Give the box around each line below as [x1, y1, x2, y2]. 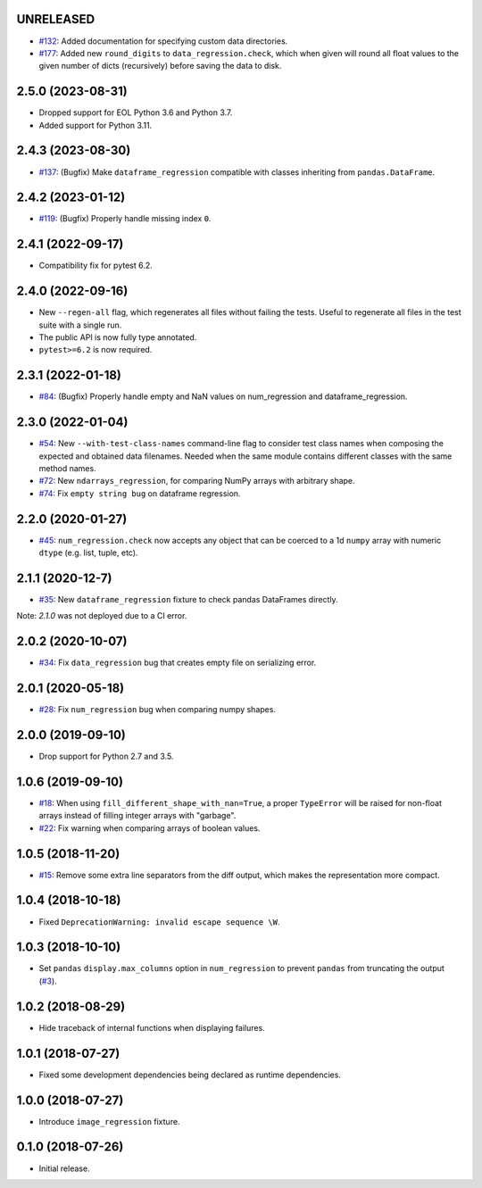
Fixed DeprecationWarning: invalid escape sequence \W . [38, 916, 280, 927]
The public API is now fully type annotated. [38, 332, 197, 343]
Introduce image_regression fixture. [38, 1116, 180, 1126]
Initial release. [38, 1163, 90, 1174]
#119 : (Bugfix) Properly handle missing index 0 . [38, 213, 212, 224]
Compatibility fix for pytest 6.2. [38, 260, 154, 271]
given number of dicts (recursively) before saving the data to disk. [38, 61, 282, 71]
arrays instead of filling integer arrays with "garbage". [38, 810, 237, 821]
